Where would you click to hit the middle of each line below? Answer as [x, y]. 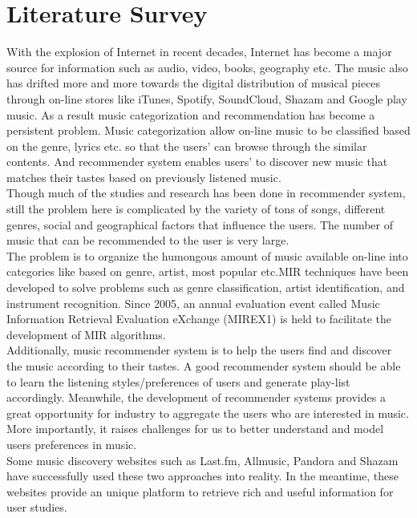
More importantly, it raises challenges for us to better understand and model [195, 429]
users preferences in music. [72, 444]
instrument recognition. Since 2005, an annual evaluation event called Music [193, 303]
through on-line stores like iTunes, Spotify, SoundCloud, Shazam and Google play [207, 98]
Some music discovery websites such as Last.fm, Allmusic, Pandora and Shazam [202, 460]
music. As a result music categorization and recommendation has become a [191, 114]
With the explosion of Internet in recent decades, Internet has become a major [199, 52]
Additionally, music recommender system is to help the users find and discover [199, 350]
